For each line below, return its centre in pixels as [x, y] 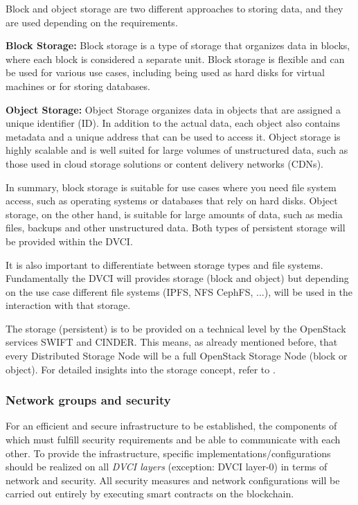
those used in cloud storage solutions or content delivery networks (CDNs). [164, 163]
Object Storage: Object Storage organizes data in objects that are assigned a [173, 109]
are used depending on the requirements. [92, 22]
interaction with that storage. [68, 305]
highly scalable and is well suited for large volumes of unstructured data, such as [177, 150]
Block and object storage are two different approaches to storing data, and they [174, 8]
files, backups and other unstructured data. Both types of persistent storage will [176, 228]
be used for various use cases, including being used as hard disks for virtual [165, 72]
